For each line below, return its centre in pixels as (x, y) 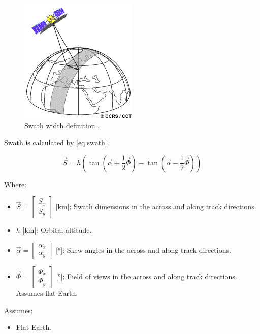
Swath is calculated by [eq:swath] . (57, 142)
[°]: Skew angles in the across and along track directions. (143, 249)
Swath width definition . (62, 125)
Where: (15, 184)
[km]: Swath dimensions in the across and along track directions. (156, 206)
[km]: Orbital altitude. (57, 230)
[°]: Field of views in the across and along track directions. (147, 276)
